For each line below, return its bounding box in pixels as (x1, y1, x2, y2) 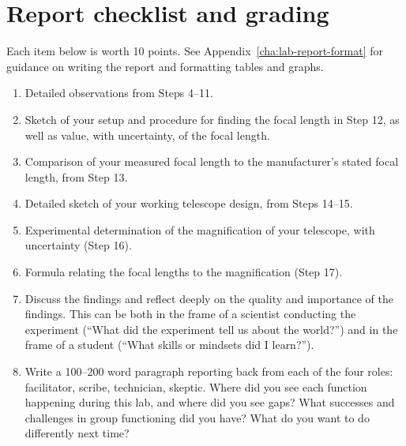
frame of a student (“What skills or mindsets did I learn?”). (24, 336, 314, 353)
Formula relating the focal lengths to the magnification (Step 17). (24, 264, 343, 280)
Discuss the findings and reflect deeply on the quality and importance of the (24, 290, 393, 306)
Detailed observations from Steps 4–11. (24, 84, 213, 101)
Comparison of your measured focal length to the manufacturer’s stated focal (24, 153, 399, 170)
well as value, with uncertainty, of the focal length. (24, 126, 270, 143)
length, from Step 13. (24, 168, 128, 185)
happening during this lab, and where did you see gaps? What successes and (24, 394, 395, 410)
